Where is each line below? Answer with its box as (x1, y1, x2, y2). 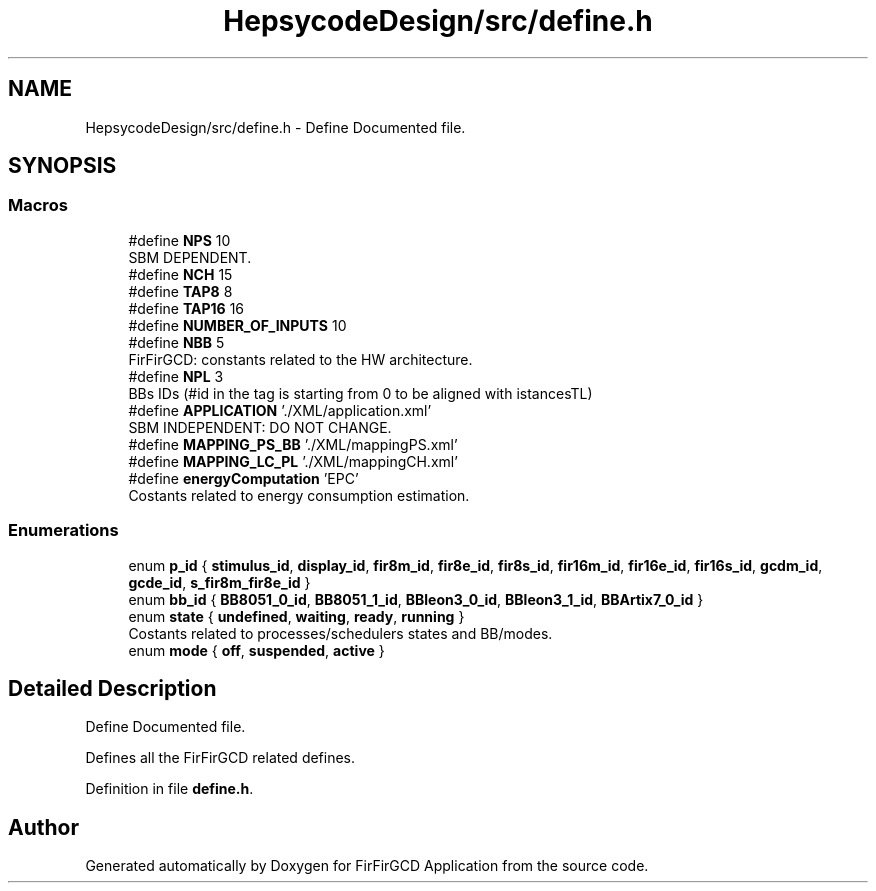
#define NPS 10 (128, 231, 231, 249)
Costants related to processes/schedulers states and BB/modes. (128, 624, 553, 642)
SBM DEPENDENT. (128, 248, 252, 266)
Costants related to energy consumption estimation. (128, 486, 470, 504)
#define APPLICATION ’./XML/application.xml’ (128, 401, 432, 419)
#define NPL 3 (128, 367, 224, 385)
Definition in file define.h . (85, 780, 254, 798)
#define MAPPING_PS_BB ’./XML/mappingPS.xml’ (128, 435, 458, 453)
